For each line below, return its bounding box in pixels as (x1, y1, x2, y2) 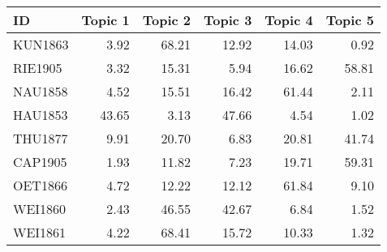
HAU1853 (13, 105, 68, 124)
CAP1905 (13, 152, 67, 171)
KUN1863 (13, 35, 69, 53)
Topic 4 (264, 11, 313, 29)
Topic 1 (81, 11, 130, 29)
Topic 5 (325, 11, 374, 29)
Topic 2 (142, 11, 191, 29)
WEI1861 (13, 223, 67, 241)
